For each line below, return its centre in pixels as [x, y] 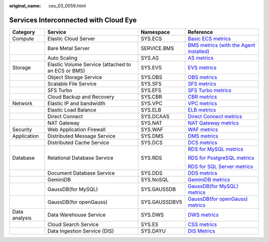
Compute [23, 38]
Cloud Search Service [73, 224]
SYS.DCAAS [155, 116]
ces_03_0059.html [67, 6]
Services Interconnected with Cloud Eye [73, 20]
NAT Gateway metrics [213, 123]
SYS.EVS [151, 67]
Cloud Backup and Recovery [81, 97]
